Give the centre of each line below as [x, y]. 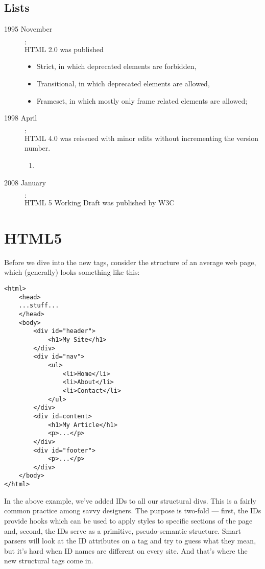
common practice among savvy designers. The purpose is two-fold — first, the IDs [133, 511]
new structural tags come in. [49, 561]
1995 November [28, 29]
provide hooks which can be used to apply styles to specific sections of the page [128, 520]
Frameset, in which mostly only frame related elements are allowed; [142, 100]
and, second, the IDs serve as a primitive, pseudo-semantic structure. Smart [123, 530]
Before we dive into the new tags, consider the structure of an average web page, [130, 262]
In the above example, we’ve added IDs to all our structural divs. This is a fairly [130, 500]
